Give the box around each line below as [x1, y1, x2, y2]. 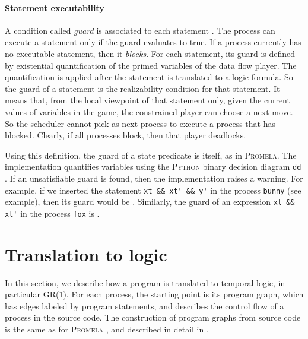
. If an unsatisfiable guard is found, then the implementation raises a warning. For [5, 172, 303, 184]
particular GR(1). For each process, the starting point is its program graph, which [5, 288, 304, 300]
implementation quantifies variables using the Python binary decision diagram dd [5, 160, 301, 173]
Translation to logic [5, 242, 167, 266]
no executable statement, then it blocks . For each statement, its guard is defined [5, 47, 296, 59]
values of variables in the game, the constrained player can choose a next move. [5, 105, 293, 118]
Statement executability [5, 1, 104, 14]
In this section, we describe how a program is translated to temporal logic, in [5, 276, 285, 289]
